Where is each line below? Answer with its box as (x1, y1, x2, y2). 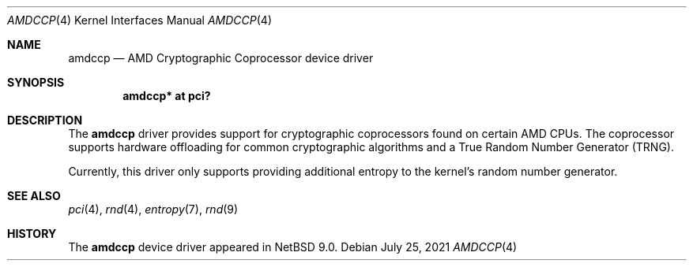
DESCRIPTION (7, 113, 83, 127)
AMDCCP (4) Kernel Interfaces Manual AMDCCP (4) (7, 13, 273, 27)
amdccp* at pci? (122, 89, 211, 102)
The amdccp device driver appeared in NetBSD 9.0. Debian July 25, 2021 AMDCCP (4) (68, 240, 518, 254)
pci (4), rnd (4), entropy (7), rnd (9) (68, 202, 239, 216)
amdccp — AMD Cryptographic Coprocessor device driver (68, 51, 374, 65)
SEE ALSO (7, 189, 61, 202)
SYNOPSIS (7, 76, 65, 89)
